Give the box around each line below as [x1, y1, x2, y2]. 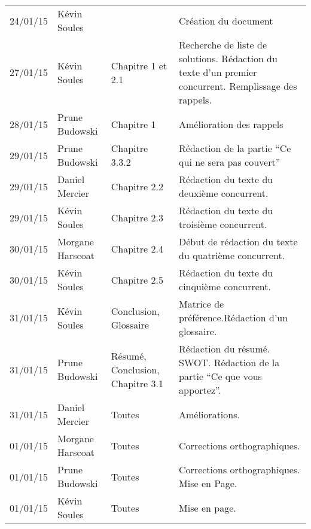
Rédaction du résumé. [179, 342, 270, 355]
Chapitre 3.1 [111, 376, 163, 390]
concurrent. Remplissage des [179, 79, 297, 93]
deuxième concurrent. [179, 186, 269, 200]
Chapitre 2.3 [111, 210, 163, 224]
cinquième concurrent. [179, 279, 271, 293]
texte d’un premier [179, 65, 257, 79]
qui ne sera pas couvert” [179, 155, 280, 169]
